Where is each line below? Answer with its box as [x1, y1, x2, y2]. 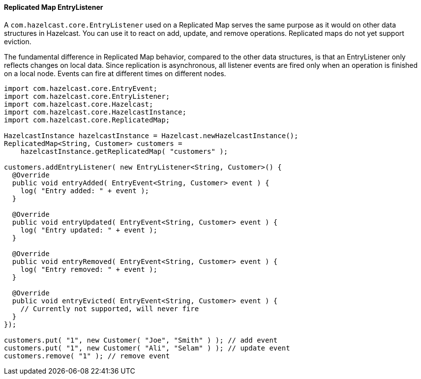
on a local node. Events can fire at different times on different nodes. [4, 69, 226, 78]
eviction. [4, 37, 31, 46]
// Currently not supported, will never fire [20, 304, 199, 313]
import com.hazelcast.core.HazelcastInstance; [4, 108, 186, 116]
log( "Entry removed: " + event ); [20, 265, 157, 273]
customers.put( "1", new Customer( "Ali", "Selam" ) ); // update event [4, 344, 290, 352]
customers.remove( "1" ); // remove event [4, 351, 170, 360]
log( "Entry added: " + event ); [20, 186, 150, 195]
